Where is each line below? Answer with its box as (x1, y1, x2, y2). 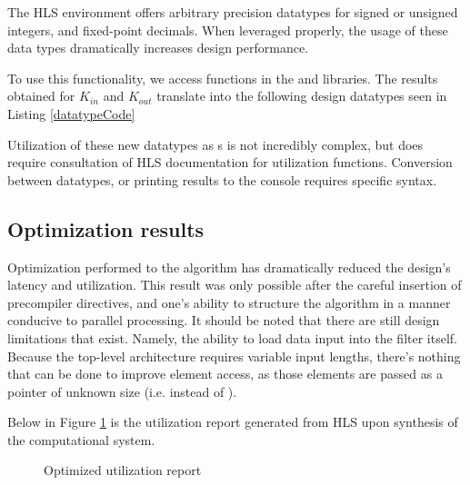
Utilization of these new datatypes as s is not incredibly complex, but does (7, 134, 424, 153)
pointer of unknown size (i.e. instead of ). (7, 381, 237, 401)
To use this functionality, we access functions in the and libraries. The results (7, 68, 438, 87)
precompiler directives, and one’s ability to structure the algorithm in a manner (7, 292, 451, 312)
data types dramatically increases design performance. (7, 38, 309, 57)
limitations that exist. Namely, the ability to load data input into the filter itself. (7, 328, 457, 347)
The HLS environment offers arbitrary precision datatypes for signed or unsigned (7, 3, 458, 21)
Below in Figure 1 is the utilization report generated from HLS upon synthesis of (7, 412, 458, 431)
